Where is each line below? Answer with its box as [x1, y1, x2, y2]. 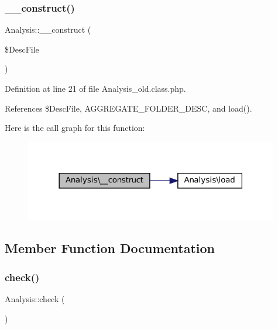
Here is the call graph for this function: [5, 122, 145, 134]
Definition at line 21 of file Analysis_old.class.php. [5, 82, 186, 94]
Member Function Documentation [5, 239, 215, 257]
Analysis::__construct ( [5, 23, 91, 36]
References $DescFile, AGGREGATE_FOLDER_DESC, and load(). [5, 102, 252, 114]
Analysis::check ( [5, 292, 65, 304]
